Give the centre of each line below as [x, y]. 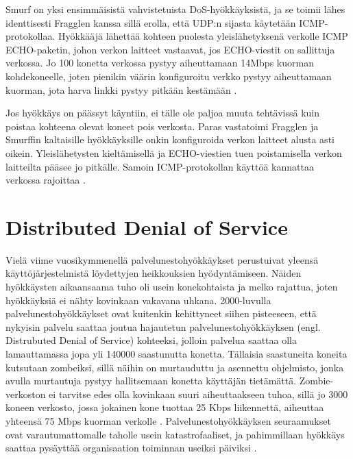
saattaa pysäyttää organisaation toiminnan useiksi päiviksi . [131, 448]
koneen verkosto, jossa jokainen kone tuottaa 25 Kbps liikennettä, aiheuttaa [165, 407]
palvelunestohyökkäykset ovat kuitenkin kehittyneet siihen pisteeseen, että [161, 313]
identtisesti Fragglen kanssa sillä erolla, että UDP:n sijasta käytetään [151, 22]
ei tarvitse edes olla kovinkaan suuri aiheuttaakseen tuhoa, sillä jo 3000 [198, 394]
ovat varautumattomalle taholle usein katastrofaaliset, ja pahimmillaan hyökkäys [175, 434]
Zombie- [316, 381]
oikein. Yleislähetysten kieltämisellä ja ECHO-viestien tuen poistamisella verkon [174, 152]
